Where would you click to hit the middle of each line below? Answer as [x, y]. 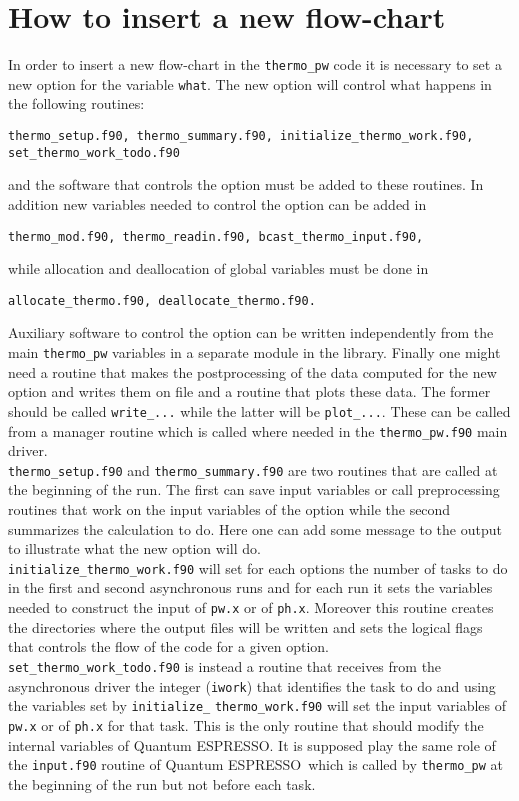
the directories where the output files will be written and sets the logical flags [245, 626]
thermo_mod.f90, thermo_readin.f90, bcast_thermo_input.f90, [216, 236]
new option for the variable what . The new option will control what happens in [250, 83]
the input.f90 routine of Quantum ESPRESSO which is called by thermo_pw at [255, 764]
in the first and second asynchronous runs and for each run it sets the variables [250, 587]
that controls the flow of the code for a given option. [168, 646]
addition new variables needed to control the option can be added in [217, 203]
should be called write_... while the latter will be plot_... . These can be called [259, 410]
